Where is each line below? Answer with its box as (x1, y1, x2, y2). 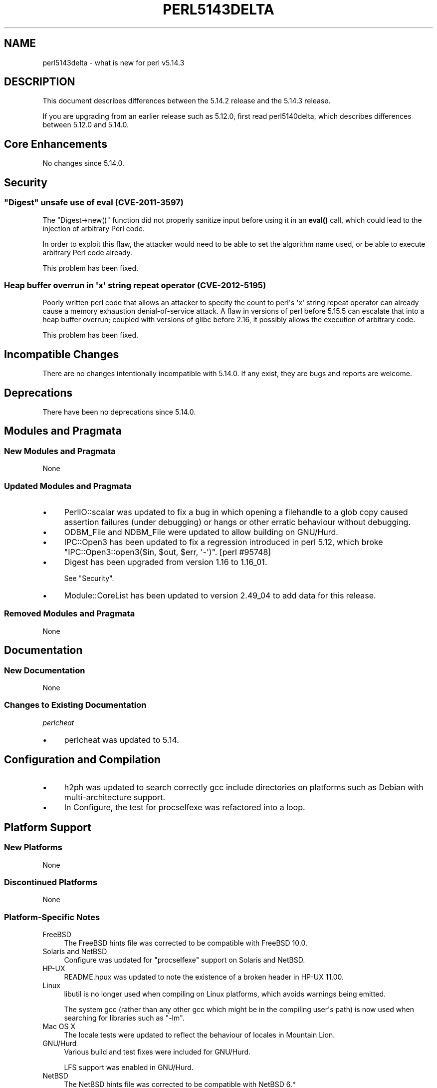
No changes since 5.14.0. (42, 159, 125, 168)
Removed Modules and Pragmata (4, 608, 135, 619)
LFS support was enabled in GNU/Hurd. (64, 1063, 194, 1072)
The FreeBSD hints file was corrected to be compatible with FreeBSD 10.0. (64, 939, 307, 948)
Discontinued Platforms (4, 877, 98, 888)
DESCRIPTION (4, 75, 75, 88)
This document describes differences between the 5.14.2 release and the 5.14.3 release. (42, 96, 331, 105)
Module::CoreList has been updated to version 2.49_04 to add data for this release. (64, 590, 376, 600)
